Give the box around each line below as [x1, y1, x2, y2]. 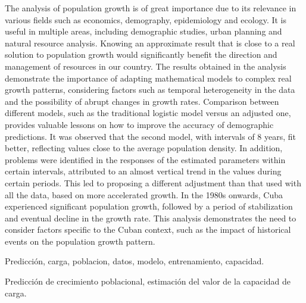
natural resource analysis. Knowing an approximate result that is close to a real [5, 36, 295, 49]
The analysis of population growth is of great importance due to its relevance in [5, 2, 296, 14]
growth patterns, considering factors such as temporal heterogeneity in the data [5, 83, 295, 96]
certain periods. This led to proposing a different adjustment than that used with [5, 176, 301, 189]
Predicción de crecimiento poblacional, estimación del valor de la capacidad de [5, 275, 291, 288]
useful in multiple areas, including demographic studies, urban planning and [5, 25, 282, 38]
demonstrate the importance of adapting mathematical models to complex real [5, 71, 292, 84]
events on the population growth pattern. [5, 235, 155, 247]
